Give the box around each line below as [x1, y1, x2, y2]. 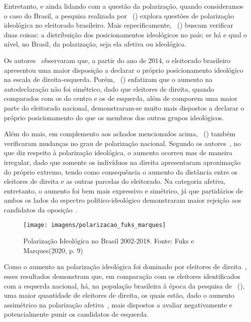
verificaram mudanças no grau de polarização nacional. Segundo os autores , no [4, 138, 241, 148]
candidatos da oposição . [4, 204, 78, 214]
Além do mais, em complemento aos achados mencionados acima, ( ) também [4, 129, 235, 139]
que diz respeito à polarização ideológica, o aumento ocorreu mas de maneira [4, 147, 233, 158]
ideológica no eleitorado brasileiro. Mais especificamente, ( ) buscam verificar [4, 20, 234, 30]
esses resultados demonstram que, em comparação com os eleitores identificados [4, 271, 240, 281]
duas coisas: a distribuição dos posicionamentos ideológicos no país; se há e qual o [4, 29, 247, 39]
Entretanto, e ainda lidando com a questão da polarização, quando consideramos [4, 1, 244, 11]
